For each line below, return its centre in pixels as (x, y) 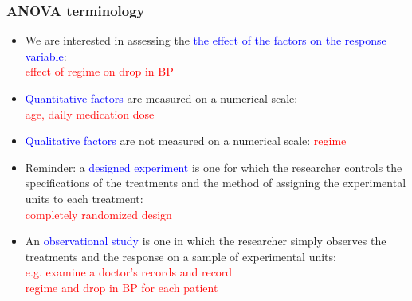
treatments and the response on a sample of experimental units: (180, 256)
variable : (46, 55)
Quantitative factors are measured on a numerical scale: (161, 98)
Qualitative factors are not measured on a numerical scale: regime (186, 141)
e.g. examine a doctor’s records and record (129, 272)
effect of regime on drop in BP (99, 71)
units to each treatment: (84, 198)
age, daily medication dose (90, 113)
